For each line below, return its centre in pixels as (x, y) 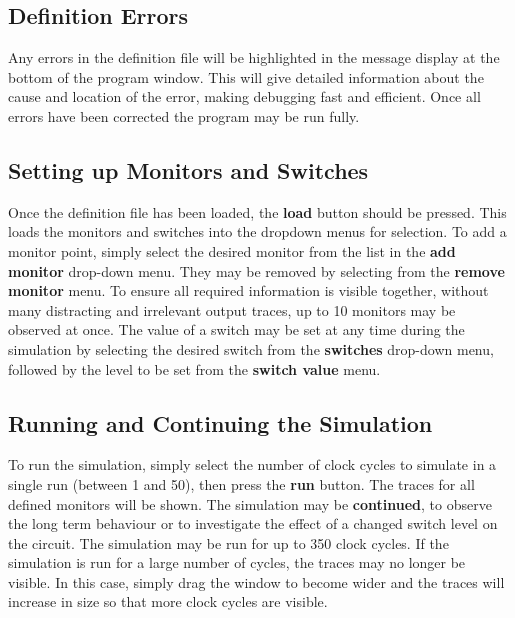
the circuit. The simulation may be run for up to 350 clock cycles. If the (228, 542)
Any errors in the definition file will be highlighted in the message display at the (254, 57)
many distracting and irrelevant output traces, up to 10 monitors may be (232, 309)
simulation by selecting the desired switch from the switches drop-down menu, (251, 348)
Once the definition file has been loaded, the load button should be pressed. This (257, 211)
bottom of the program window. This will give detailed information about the (246, 76)
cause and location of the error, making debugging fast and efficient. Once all (244, 96)
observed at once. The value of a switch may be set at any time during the (236, 329)
